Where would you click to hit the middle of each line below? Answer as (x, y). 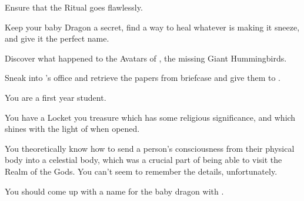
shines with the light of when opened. (72, 129)
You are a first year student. (56, 97)
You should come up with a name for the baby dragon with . (114, 191)
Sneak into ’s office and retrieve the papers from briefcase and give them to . (143, 78)
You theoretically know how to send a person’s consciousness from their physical (150, 148)
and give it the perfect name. (57, 38)
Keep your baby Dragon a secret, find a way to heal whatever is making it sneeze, (152, 27)
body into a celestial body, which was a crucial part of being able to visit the (143, 160)
